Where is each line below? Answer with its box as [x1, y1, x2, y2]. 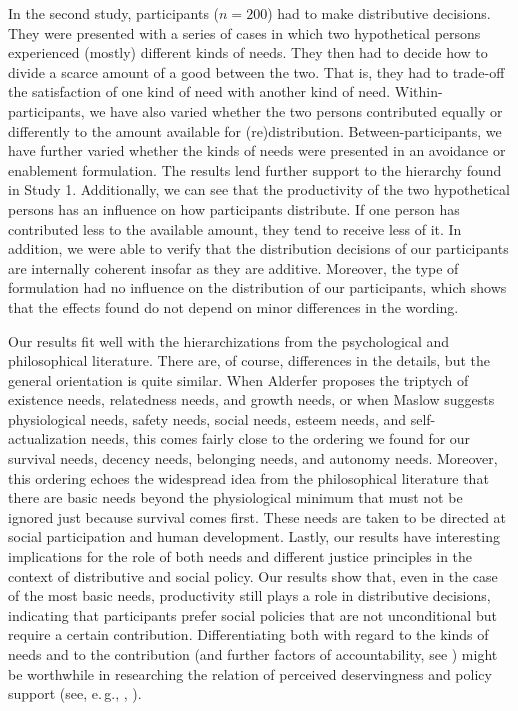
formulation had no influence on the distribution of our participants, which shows [8, 277, 507, 298]
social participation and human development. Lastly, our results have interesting [8, 526, 500, 547]
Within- [394, 81, 443, 102]
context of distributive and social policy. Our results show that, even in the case [8, 565, 498, 586]
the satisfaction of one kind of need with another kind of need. [8, 81, 391, 102]
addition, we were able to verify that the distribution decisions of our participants [8, 238, 509, 259]
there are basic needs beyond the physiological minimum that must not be [8, 487, 463, 508]
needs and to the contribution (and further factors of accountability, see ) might [8, 644, 498, 664]
